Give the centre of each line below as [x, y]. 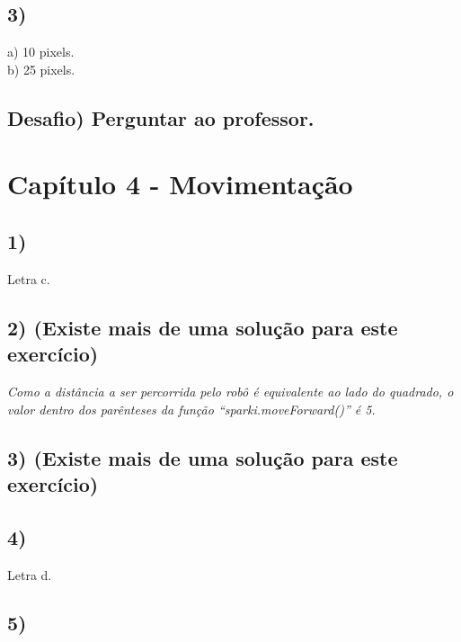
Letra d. [30, 574]
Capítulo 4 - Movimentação [180, 184]
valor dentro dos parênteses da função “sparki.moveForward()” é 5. [191, 409]
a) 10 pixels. [41, 52]
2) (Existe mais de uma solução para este [203, 327]
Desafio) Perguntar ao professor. [161, 117]
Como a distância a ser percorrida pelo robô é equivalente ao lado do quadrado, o [230, 391]
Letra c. [29, 278]
